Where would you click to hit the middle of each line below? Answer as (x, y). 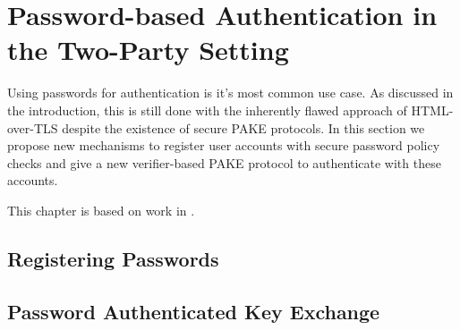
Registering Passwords (113, 258)
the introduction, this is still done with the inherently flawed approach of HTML (228, 110)
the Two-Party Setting (148, 50)
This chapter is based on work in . (101, 210)
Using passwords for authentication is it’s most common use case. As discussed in (230, 93)
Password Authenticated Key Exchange (194, 311)
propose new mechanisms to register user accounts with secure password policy (224, 145)
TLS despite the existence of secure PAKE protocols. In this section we (229, 127)
